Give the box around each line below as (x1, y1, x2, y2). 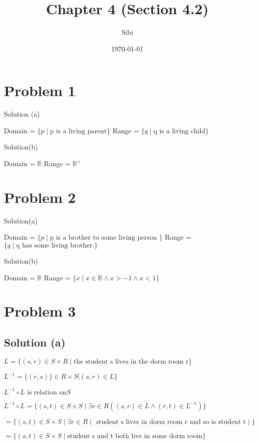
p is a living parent (49, 127, 107, 135)
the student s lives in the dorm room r (73, 358, 189, 365)
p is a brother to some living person (49, 234, 157, 242)
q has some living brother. (16, 242, 94, 249)
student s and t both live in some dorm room (67, 432, 203, 440)
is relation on (27, 389, 67, 396)
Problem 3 (4, 301, 76, 321)
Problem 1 (4, 80, 76, 100)
